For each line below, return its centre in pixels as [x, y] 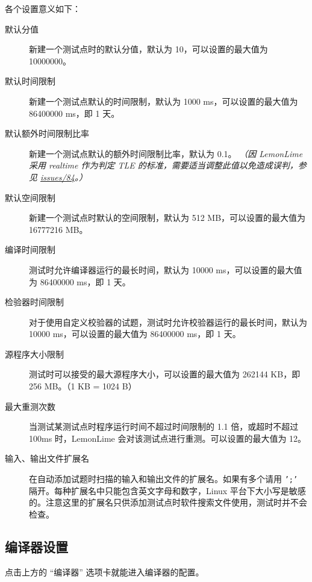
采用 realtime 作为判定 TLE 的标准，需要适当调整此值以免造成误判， [164, 165]
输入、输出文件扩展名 [47, 458]
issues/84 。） [64, 177]
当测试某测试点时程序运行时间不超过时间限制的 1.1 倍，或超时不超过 [164, 426]
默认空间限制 [30, 197]
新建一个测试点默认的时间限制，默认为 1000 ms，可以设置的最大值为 [164, 101]
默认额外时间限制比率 [47, 133]
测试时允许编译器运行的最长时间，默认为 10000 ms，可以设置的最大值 [166, 269]
